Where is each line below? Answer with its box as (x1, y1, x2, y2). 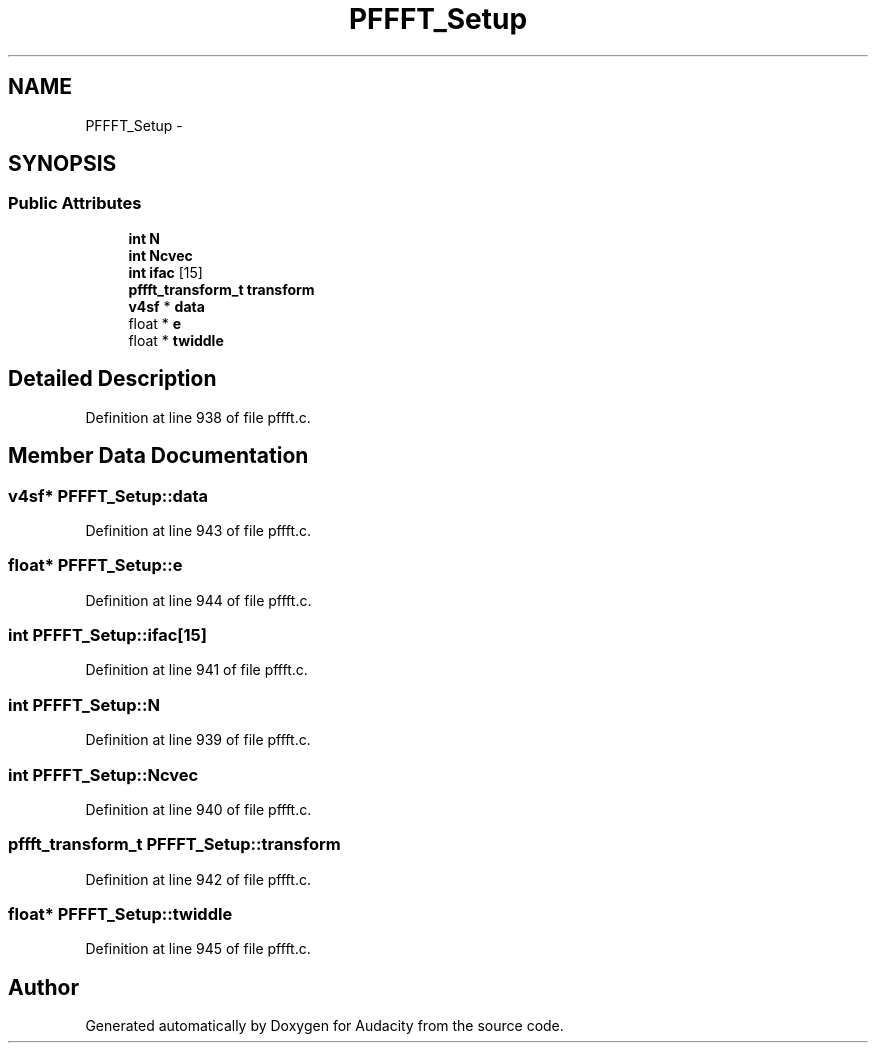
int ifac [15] (128, 263, 203, 281)
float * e (128, 314, 182, 332)
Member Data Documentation (8, 443, 309, 469)
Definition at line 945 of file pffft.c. (85, 940, 311, 958)
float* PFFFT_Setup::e (8, 555, 183, 576)
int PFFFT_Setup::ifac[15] (8, 625, 207, 645)
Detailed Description (8, 366, 217, 392)
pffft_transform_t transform (128, 280, 315, 298)
